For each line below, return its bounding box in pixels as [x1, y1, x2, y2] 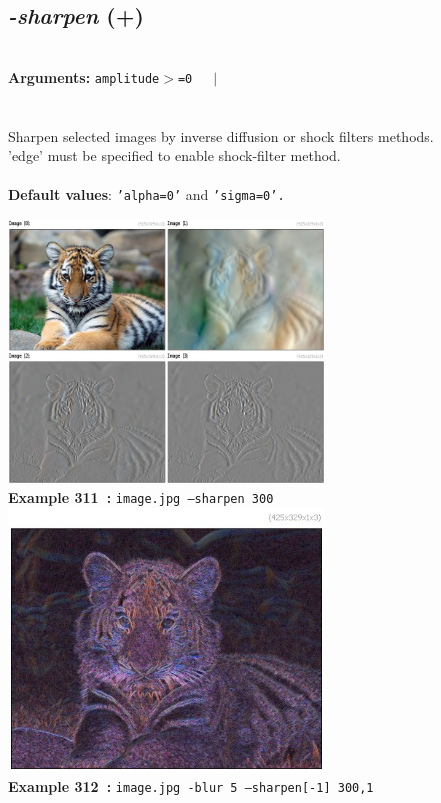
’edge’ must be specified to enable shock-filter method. [8, 145, 341, 166]
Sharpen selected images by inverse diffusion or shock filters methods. [8, 125, 434, 146]
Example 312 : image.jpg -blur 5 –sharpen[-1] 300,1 [8, 776, 374, 797]
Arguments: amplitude [8, 66, 160, 87]
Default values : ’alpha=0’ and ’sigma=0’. [8, 184, 285, 205]
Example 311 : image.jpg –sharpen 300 [8, 487, 274, 508]
